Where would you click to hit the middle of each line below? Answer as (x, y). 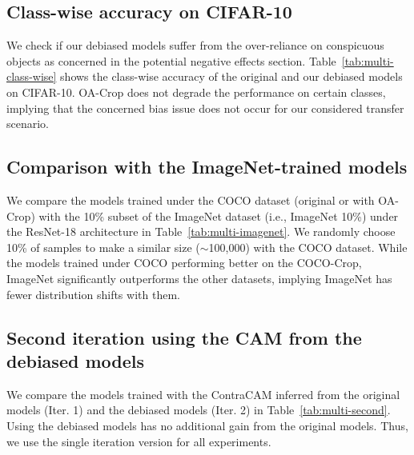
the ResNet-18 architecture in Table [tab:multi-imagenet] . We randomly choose (201, 231)
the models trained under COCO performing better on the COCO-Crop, (184, 263)
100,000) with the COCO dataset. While (308, 247)
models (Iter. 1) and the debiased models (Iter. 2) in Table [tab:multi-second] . (199, 410)
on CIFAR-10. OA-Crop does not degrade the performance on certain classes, (196, 92)
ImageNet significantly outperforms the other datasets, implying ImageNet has (199, 278)
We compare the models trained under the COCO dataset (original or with (191, 200)
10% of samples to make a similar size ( (103, 247)
